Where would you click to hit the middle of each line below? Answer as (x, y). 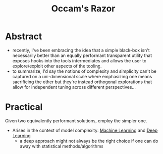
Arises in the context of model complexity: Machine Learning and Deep (85, 130)
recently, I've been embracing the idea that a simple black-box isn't (81, 50)
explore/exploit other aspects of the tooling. (57, 66)
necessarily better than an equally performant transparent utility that (82, 55)
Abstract (24, 36)
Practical (24, 107)
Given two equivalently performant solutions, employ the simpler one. (76, 121)
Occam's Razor (83, 9)
